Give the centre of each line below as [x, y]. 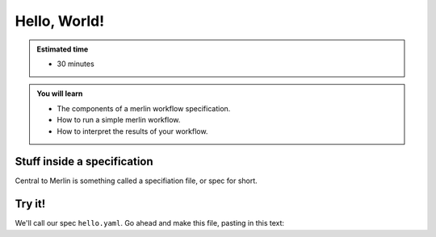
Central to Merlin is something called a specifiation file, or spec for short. [136, 181]
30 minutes [75, 64]
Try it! [30, 204]
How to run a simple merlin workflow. [119, 120]
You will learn [60, 94]
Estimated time [63, 49]
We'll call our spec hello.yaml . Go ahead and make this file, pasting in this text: [150, 223]
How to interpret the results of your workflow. [132, 131]
